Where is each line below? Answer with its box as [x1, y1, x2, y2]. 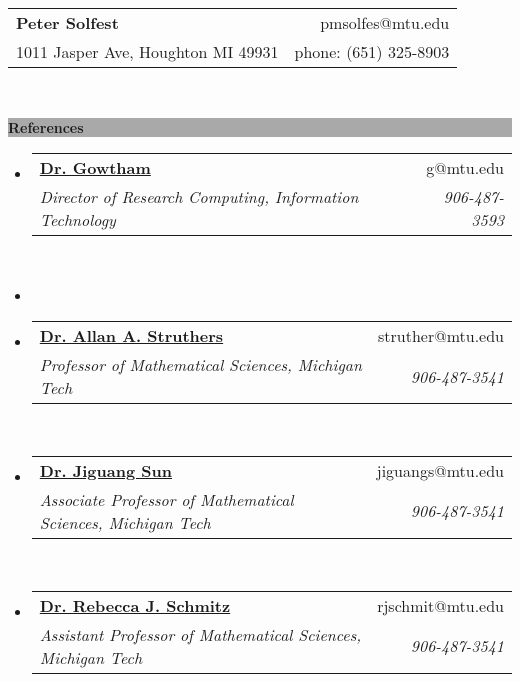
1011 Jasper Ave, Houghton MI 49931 [16, 40, 279, 63]
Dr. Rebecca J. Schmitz [39, 593, 231, 617]
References [8, 116, 84, 137]
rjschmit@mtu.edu [377, 593, 504, 617]
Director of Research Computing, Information [39, 185, 359, 209]
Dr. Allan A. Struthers [39, 324, 224, 348]
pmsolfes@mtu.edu [320, 11, 450, 34]
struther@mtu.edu [378, 324, 504, 348]
